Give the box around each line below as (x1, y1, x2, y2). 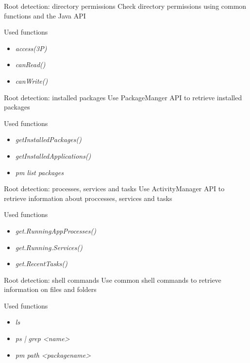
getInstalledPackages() (15, 134, 82, 145)
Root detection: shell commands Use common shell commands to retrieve (4, 274, 221, 285)
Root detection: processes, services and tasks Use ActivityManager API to (4, 183, 225, 194)
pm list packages (15, 167, 64, 177)
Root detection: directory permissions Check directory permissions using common (4, 1, 247, 11)
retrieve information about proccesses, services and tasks (4, 193, 172, 203)
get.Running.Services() (15, 242, 83, 252)
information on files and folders (4, 284, 97, 294)
